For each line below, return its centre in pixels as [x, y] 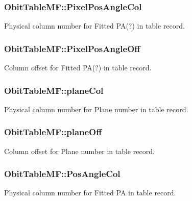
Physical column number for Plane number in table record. [96, 109]
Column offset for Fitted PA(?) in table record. [78, 68]
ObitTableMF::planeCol [54, 90]
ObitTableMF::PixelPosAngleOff [72, 48]
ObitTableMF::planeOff [53, 132]
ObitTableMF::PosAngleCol [62, 174]
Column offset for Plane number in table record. [79, 151]
